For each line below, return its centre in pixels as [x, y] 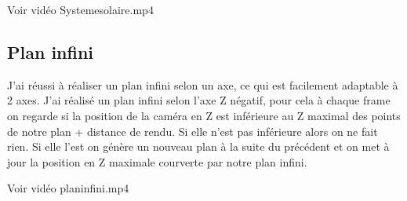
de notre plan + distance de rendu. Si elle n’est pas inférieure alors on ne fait [193, 131]
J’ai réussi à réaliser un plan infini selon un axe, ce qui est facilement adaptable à [203, 84]
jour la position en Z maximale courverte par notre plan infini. [157, 161]
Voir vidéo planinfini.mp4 [68, 188]
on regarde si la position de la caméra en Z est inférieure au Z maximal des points [204, 115]
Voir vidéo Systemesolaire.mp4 [80, 9]
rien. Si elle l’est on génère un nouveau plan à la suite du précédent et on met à [198, 146]
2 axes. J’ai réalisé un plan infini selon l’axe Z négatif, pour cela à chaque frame [199, 100]
